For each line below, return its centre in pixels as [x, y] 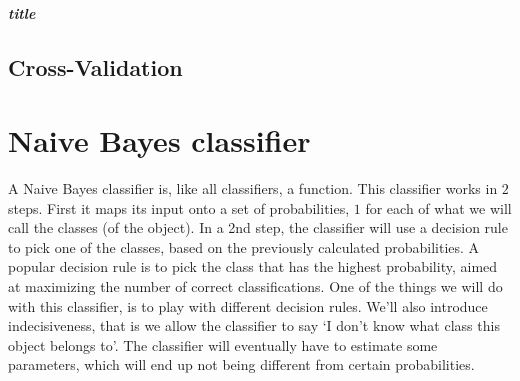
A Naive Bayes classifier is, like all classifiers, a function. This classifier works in [253, 188]
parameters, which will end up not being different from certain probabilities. [241, 364]
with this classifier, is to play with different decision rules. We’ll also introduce [248, 305]
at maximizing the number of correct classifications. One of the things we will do [255, 286]
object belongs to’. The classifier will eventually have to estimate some [223, 344]
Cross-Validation [95, 66]
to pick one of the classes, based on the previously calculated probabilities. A [244, 246]
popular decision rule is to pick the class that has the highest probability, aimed [253, 266]
